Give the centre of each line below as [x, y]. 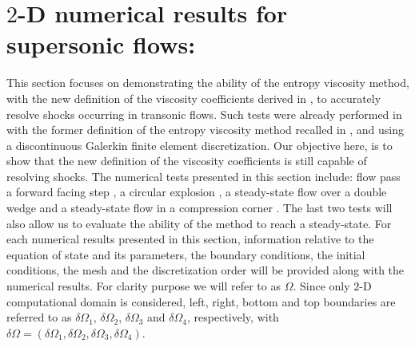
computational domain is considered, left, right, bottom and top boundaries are [201, 301]
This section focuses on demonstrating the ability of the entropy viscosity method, [208, 83]
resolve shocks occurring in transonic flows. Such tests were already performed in [204, 114]
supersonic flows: [101, 44]
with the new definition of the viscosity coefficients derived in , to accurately [194, 98]
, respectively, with [233, 317]
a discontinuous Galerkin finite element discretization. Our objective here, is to [200, 145]
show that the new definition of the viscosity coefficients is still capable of [187, 161]
